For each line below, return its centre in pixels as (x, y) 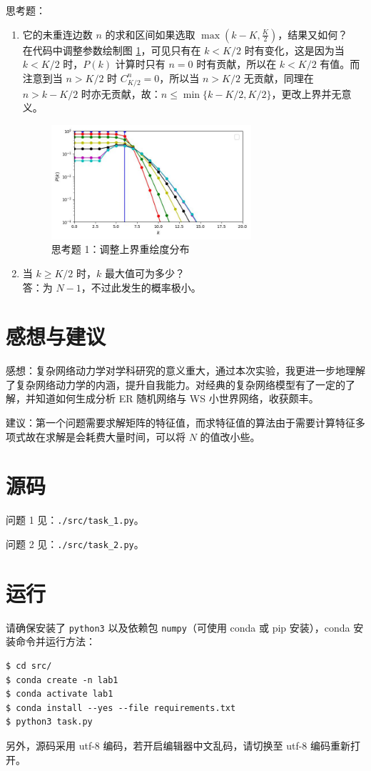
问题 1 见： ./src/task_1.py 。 (75, 520)
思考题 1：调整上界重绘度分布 (120, 249)
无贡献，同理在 (279, 78)
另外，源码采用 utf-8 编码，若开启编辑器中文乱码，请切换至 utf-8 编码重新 (178, 746)
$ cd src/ (29, 666)
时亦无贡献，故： (121, 93)
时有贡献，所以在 (237, 64)
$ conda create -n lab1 (62, 680)
